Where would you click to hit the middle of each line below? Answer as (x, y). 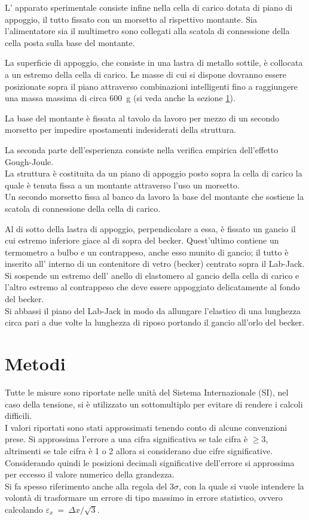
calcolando (24, 509)
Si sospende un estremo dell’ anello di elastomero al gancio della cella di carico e (152, 275)
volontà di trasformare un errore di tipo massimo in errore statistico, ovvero (144, 498)
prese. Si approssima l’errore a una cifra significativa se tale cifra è (126, 439)
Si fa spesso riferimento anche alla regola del (86, 486)
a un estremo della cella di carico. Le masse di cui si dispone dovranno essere (146, 74)
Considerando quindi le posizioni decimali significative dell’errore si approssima (150, 462)
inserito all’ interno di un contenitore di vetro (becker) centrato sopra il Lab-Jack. (155, 264)
